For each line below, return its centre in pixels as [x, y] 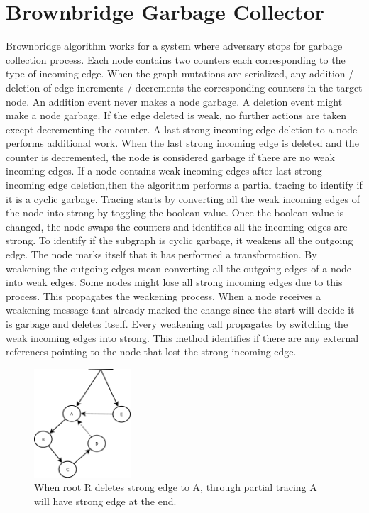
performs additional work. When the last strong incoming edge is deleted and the [182, 143]
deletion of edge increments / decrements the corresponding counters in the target [184, 87]
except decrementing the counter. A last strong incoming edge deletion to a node [182, 129]
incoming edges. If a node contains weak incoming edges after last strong [164, 171]
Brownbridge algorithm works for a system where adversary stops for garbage [174, 46]
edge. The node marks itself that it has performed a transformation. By [161, 254]
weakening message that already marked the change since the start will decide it [180, 310]
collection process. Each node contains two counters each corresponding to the [176, 59]
